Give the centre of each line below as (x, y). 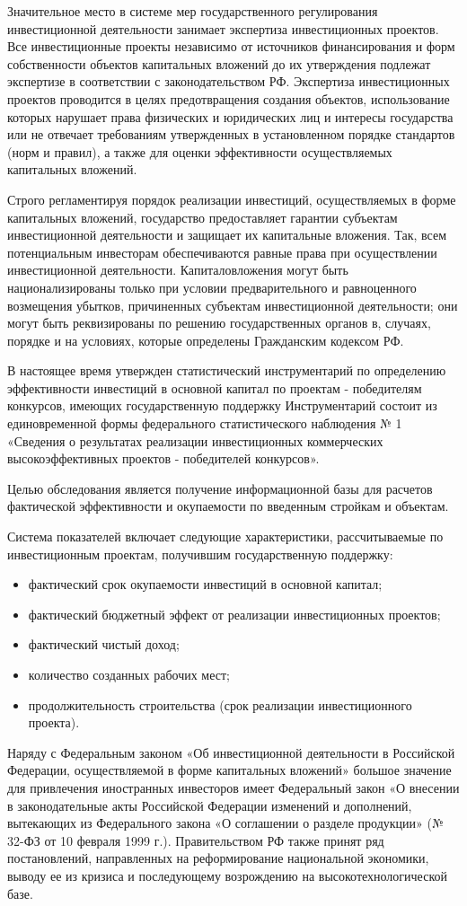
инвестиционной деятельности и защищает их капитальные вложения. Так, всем (227, 235)
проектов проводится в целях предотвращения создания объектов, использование (229, 98)
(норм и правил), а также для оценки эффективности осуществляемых (200, 151)
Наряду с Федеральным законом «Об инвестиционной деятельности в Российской (231, 752)
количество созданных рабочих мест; (129, 674)
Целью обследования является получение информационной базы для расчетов (220, 488)
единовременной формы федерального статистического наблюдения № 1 (205, 423)
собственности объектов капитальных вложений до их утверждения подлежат (219, 63)
